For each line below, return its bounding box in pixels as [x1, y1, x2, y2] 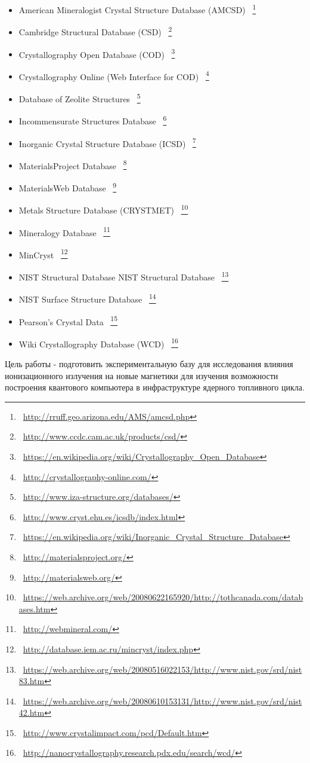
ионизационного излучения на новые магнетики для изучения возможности [5, 369, 278, 381]
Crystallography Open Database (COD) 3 [18, 46, 175, 60]
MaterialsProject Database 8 [18, 157, 127, 172]
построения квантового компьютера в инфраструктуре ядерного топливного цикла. [5, 381, 305, 393]
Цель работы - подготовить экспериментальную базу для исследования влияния [5, 358, 293, 370]
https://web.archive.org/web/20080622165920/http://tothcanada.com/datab [23, 591, 303, 603]
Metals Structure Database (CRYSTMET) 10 [18, 202, 188, 216]
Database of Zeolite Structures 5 [18, 91, 141, 105]
